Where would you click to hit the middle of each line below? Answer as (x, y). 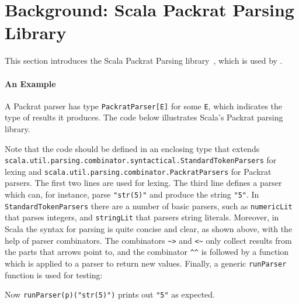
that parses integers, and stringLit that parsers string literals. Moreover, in (142, 217)
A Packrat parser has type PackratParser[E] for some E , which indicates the (144, 106)
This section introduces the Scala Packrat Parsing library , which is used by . (144, 61)
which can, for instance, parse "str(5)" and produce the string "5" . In (132, 194)
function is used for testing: (54, 274)
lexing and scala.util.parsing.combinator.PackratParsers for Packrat (138, 171)
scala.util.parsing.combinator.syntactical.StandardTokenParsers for (141, 160)
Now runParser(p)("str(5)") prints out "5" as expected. (110, 294)
